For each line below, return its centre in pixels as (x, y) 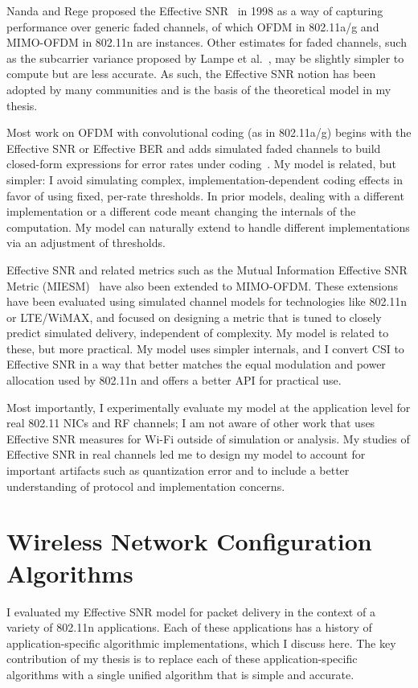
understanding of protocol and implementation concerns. (146, 486)
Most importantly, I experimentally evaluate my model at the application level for (209, 407)
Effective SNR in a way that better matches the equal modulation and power (196, 364)
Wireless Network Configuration (189, 541)
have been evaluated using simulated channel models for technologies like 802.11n (207, 301)
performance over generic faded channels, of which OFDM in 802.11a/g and (193, 26)
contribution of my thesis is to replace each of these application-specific (182, 659)
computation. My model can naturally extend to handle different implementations (208, 227)
